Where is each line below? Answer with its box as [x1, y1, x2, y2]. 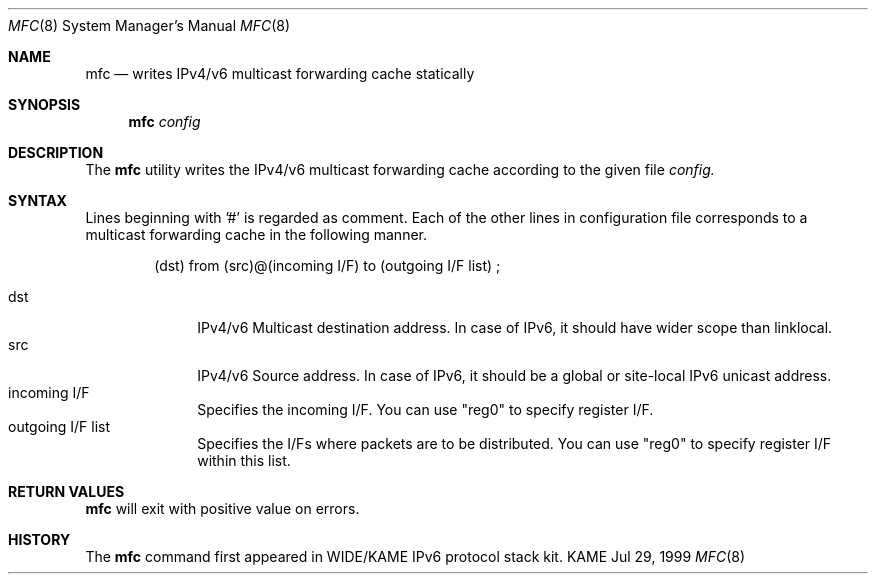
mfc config [128, 113, 201, 130]
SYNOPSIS [8, 96, 81, 113]
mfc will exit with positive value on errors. [85, 500, 360, 517]
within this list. [197, 452, 291, 469]
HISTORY [8, 531, 71, 548]
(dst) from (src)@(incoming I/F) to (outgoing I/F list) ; [154, 257, 501, 274]
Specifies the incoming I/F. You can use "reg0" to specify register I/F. [197, 401, 654, 418]
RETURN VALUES [8, 483, 125, 500]
